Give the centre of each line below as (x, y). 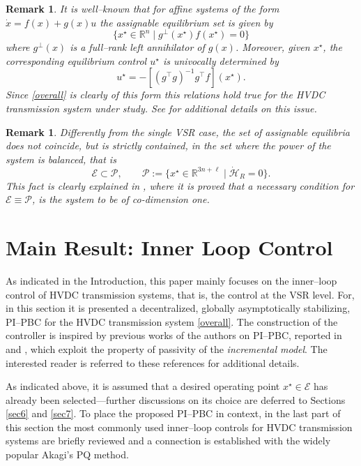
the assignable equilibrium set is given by (186, 22)
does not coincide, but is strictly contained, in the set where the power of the (168, 145)
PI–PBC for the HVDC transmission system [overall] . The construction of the (172, 321)
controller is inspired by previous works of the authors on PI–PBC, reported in (174, 335)
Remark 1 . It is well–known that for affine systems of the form (143, 8)
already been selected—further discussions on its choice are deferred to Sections (176, 399)
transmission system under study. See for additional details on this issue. (161, 108)
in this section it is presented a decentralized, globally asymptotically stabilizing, (178, 308)
